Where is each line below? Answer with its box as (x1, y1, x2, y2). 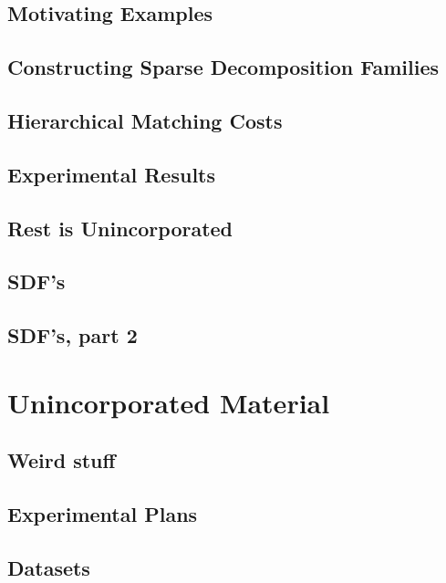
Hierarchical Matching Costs (7, 106, 283, 134)
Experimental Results (7, 160, 215, 188)
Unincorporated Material (7, 383, 330, 421)
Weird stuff (7, 446, 116, 474)
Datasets (7, 553, 90, 581)
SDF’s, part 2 (7, 321, 138, 349)
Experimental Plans (7, 500, 198, 528)
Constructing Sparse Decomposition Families (7, 53, 440, 81)
